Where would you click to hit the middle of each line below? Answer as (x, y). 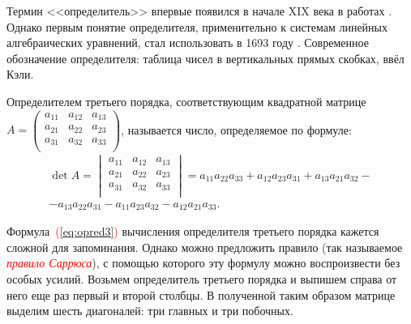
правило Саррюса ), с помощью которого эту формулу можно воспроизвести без (203, 263)
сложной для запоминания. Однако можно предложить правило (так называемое (205, 247)
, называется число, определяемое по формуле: (236, 129)
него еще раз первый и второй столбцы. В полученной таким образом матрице (201, 294)
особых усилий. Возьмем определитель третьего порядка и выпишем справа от (202, 279)
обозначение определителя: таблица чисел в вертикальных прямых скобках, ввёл (205, 58)
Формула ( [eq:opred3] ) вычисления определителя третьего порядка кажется (193, 231)
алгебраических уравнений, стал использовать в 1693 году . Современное (188, 43)
